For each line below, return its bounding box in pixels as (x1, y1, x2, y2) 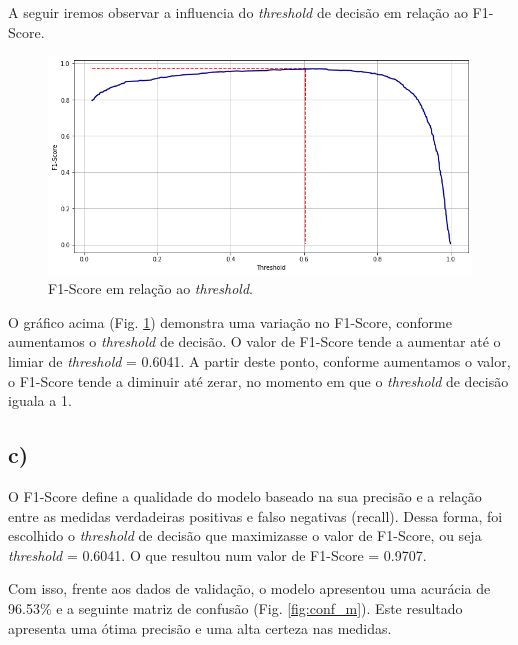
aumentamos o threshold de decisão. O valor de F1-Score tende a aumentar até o (8, 331, 501, 352)
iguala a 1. (8, 390, 72, 411)
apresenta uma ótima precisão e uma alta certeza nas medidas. (8, 617, 392, 638)
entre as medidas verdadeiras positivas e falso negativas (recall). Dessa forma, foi (8, 505, 503, 526)
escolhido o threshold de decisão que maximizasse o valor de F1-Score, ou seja (8, 525, 482, 546)
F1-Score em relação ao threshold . (48, 278, 253, 299)
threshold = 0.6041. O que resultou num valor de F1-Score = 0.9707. (8, 544, 427, 565)
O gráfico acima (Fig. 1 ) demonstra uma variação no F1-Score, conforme (8, 311, 452, 332)
